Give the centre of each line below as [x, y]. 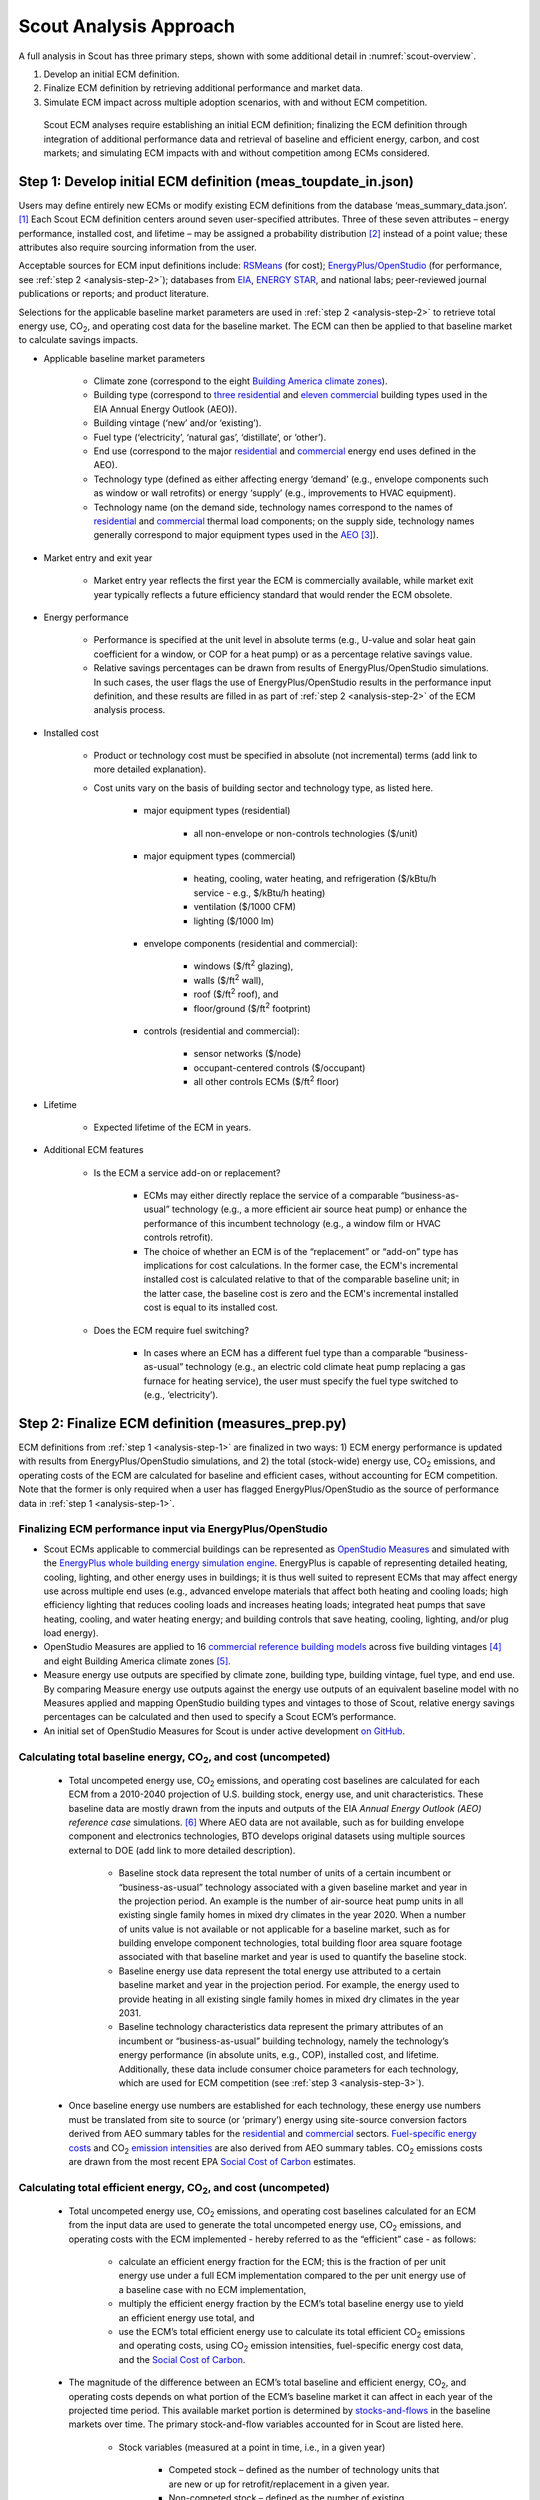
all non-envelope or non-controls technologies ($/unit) [306, 833]
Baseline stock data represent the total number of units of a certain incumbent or [285, 1873]
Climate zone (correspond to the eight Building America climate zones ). [240, 381]
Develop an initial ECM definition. [111, 74]
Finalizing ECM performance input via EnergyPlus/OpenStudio [173, 1529]
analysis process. [129, 710]
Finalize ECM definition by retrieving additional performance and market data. [203, 88]
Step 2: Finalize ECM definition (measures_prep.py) [182, 1423]
